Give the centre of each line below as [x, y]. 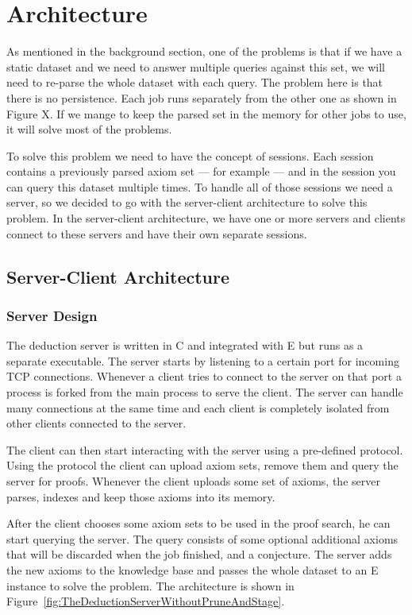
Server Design [52, 315]
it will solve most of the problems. [89, 129]
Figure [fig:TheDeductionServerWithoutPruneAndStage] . [146, 601]
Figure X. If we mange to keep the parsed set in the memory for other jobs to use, [206, 113]
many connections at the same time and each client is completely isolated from [198, 407]
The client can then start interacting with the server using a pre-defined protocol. [205, 449]
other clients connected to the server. [96, 423]
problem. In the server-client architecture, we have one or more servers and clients [206, 218]
